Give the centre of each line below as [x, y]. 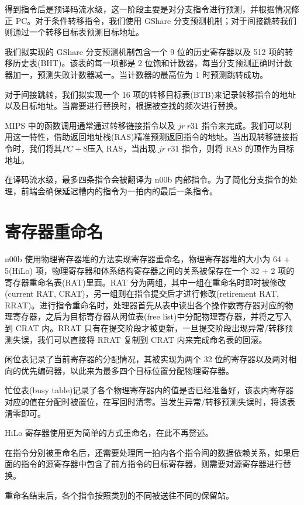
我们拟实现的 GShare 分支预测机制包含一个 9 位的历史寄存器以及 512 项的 [145, 51]
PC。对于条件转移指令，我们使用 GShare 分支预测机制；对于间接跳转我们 [156, 20]
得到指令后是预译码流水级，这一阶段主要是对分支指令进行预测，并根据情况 [148, 9]
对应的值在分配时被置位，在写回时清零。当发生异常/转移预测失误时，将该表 [150, 401]
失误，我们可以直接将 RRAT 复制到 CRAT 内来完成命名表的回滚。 [140, 339]
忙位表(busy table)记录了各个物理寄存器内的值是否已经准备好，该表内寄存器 [149, 390]
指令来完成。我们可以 [242, 125]
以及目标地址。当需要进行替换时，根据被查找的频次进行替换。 [123, 106]
